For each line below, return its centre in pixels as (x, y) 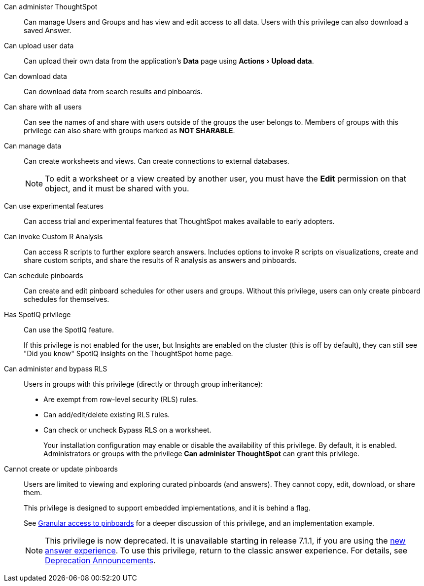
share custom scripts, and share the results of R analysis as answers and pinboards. (160, 260)
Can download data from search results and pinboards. (113, 92)
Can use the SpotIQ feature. (69, 330)
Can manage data (33, 146)
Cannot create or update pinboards (61, 469)
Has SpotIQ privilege (37, 314)
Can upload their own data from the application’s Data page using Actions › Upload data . (169, 61)
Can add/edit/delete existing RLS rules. (107, 415)
